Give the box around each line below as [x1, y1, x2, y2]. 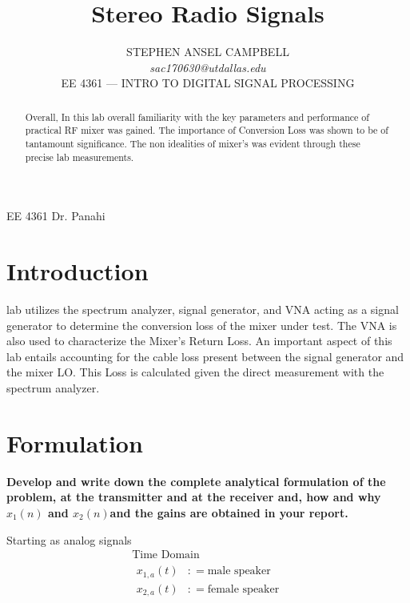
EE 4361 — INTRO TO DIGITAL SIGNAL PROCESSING [61, 74, 355, 91]
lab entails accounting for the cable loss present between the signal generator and [6, 348, 404, 364]
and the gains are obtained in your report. [109, 504, 348, 521]
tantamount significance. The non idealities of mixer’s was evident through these [25, 137, 360, 151]
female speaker [207, 583, 280, 595]
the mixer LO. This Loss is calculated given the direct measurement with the [6, 364, 384, 380]
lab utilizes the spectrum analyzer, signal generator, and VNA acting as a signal [6, 301, 399, 318]
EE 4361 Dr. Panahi [6, 207, 105, 224]
